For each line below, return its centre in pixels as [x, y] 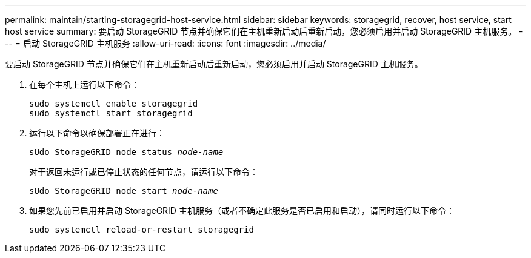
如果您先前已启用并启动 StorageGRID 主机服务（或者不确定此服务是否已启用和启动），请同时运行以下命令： [242, 210]
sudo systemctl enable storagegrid [114, 104]
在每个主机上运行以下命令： [84, 84]
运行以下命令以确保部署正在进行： [97, 133]
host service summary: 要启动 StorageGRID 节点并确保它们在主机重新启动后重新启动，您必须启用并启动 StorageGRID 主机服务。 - [264, 31]
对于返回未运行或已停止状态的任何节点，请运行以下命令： [144, 172]
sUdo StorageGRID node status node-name [126, 152]
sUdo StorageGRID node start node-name [124, 191]
